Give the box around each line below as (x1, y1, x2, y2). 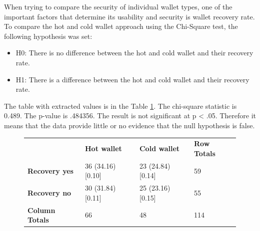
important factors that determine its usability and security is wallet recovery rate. (4, 11, 255, 21)
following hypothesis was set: (4, 30, 92, 41)
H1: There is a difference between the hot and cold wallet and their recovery (15, 74, 249, 84)
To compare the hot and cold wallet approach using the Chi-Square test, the (4, 21, 238, 31)
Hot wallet (84, 143, 122, 154)
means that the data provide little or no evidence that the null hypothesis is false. (4, 120, 255, 130)
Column (27, 205, 55, 215)
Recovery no (27, 187, 71, 198)
